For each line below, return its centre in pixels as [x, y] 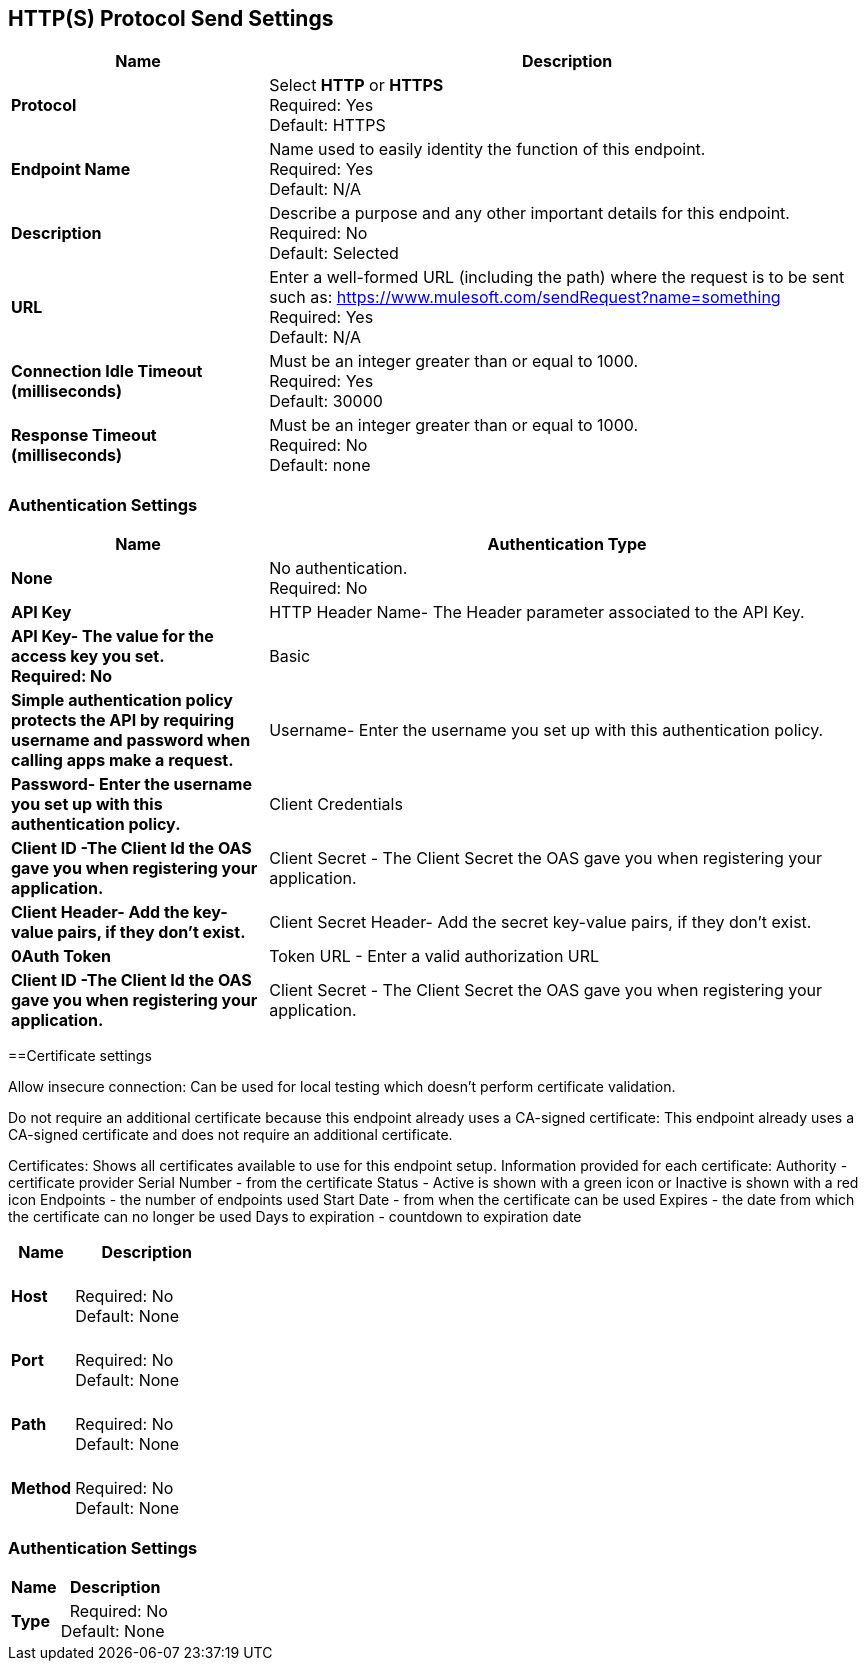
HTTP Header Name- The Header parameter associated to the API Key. [537, 612]
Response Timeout [84, 435]
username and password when [131, 740]
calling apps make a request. [122, 760]
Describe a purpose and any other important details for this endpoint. [529, 213]
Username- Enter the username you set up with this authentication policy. [546, 730]
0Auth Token [61, 956]
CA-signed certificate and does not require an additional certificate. [230, 1135]
